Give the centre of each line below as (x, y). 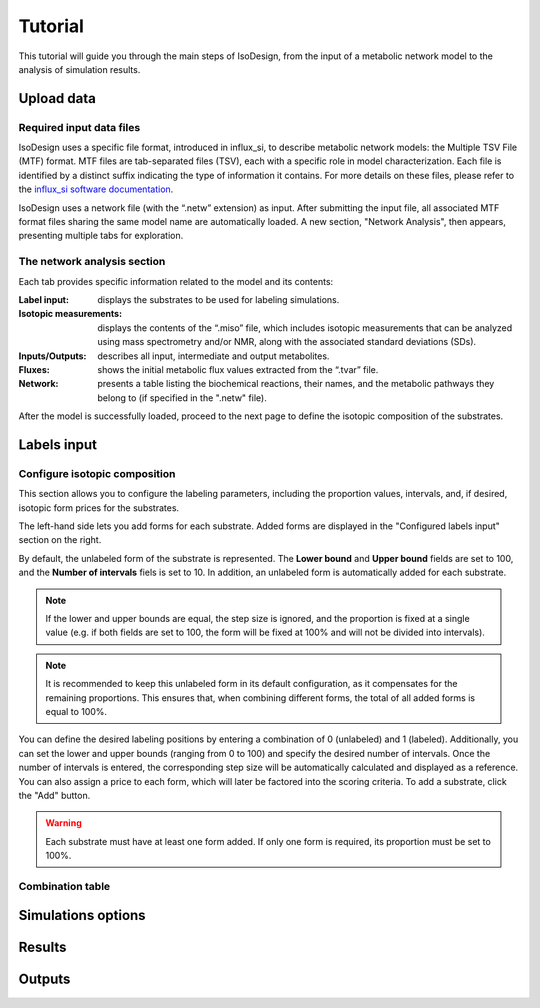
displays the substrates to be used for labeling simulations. (218, 299)
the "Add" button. (54, 795)
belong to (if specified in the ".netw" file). (182, 397)
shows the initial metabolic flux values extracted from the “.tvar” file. (238, 369)
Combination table (64, 886)
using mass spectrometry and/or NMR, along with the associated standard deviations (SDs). (287, 342)
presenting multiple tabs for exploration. (101, 236)
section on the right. (60, 540)
